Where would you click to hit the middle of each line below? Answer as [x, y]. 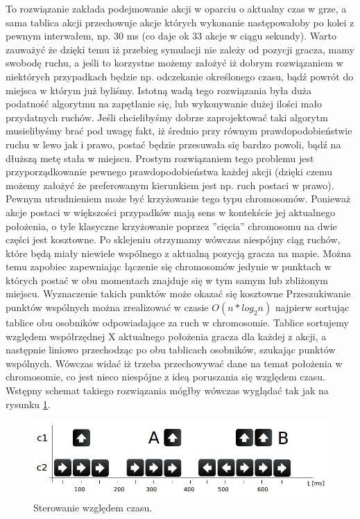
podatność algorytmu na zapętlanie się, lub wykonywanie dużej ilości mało [164, 104]
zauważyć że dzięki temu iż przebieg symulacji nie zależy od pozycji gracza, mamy [180, 49]
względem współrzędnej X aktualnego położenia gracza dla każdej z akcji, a [166, 336]
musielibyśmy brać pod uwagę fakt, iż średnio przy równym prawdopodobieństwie [179, 131]
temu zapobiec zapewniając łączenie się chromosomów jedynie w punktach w [169, 266]
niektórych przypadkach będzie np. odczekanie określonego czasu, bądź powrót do [180, 76]
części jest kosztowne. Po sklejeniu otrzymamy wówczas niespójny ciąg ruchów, [173, 239]
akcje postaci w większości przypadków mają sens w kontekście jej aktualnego [170, 212]
